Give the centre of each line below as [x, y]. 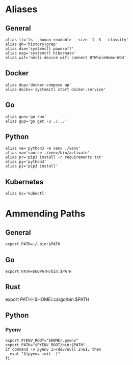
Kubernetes [24, 182]
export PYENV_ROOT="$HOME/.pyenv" [42, 340]
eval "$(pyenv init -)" [35, 354]
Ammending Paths [45, 214]
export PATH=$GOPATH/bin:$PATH [38, 272]
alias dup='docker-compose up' [38, 85]
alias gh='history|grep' [32, 44]
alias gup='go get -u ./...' [36, 121]
